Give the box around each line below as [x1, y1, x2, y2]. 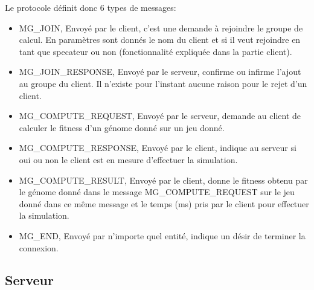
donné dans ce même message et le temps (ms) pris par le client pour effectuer [19, 197, 309, 210]
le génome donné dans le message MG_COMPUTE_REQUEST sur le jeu [19, 185, 295, 198]
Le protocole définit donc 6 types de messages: [5, 1, 176, 13]
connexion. [19, 241, 59, 254]
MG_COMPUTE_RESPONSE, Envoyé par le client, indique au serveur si [19, 141, 296, 154]
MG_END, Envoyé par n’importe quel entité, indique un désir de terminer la [19, 229, 306, 242]
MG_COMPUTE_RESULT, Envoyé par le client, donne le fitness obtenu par [19, 173, 308, 186]
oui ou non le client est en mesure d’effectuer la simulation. [19, 153, 238, 166]
